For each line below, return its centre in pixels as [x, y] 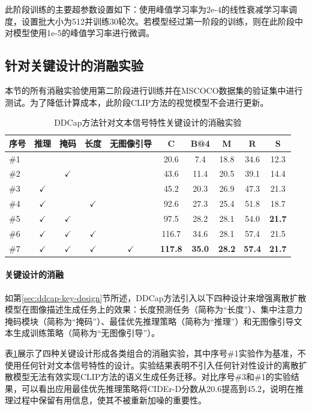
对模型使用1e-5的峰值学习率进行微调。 [79, 33]
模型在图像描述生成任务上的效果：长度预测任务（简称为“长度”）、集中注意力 [154, 309]
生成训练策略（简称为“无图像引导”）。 [86, 333]
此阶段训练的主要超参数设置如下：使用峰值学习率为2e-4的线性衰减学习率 [147, 9]
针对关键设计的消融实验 [74, 65]
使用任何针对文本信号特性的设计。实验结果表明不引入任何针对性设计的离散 [152, 365]
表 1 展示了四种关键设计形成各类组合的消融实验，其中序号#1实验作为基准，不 [155, 353]
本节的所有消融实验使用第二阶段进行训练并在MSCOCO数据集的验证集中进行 [154, 90]
